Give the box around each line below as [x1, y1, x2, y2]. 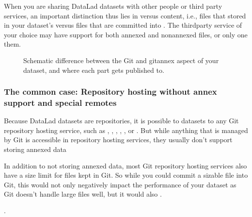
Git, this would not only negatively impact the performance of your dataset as [4, 179, 236, 189]
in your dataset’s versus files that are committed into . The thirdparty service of [4, 20, 242, 30]
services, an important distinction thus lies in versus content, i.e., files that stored [4, 10, 246, 20]
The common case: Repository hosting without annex [4, 85, 217, 98]
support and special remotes [4, 97, 117, 108]
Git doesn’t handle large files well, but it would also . [4, 189, 162, 199]
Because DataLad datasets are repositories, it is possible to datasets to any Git [4, 116, 239, 126]
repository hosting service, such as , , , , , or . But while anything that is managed [4, 125, 248, 135]
